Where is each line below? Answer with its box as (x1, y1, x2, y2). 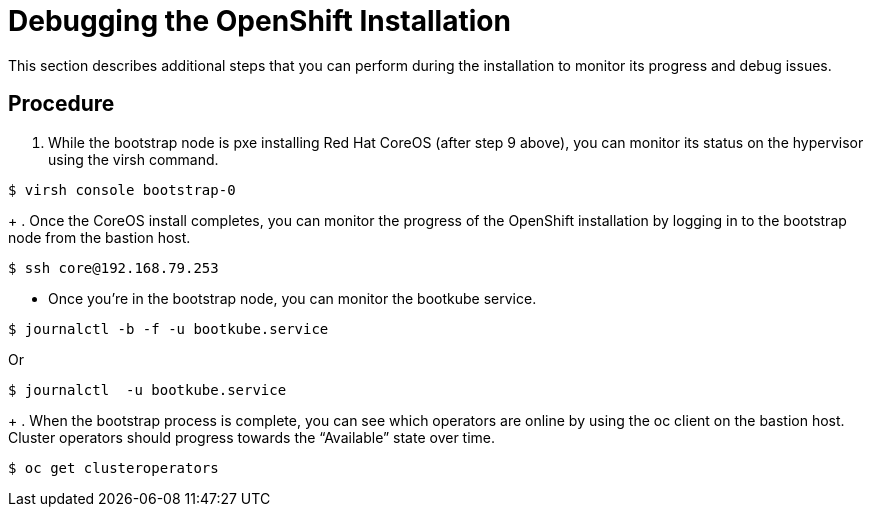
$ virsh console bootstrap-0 (8, 181, 236, 198)
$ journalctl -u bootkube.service (8, 381, 287, 398)
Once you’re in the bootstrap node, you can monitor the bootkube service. (48, 289, 537, 307)
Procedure (8, 91, 115, 117)
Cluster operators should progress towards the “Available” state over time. (8, 428, 496, 446)
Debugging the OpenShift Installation (8, 4, 511, 38)
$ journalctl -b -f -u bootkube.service (8, 320, 329, 337)
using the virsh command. (48, 150, 219, 168)
